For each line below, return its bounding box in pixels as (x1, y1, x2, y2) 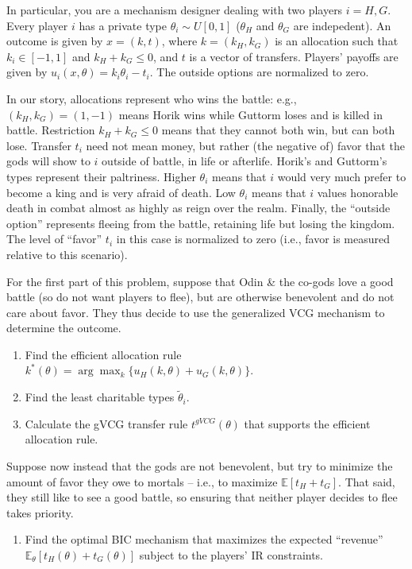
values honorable (317, 184, 399, 200)
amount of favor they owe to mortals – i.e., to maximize (6, 473, 278, 490)
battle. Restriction (6, 122, 95, 138)
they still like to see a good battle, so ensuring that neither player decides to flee (6, 489, 398, 505)
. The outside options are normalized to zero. (149, 64, 369, 80)
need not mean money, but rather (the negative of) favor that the (86, 137, 405, 153)
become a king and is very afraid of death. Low (6, 184, 236, 200)
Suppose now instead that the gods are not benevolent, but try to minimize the (6, 458, 393, 474)
